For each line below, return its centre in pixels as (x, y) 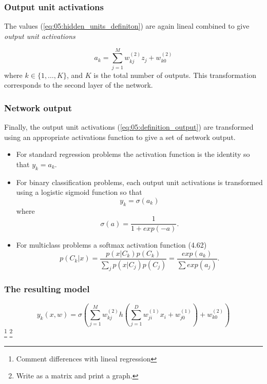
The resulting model (47, 289)
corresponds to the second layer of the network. (79, 85)
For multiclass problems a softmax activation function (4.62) (111, 245)
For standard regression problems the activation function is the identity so (133, 154)
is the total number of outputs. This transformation (175, 75)
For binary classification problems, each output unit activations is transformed (139, 182)
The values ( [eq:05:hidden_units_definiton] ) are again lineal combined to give (127, 26)
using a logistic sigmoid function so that (79, 192)
